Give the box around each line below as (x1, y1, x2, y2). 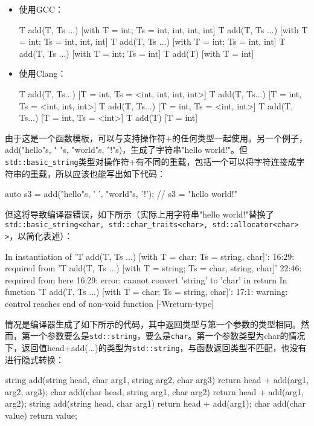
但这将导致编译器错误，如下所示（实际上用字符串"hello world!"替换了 (5, 207, 274, 220)
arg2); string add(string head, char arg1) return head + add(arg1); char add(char (5, 397, 306, 410)
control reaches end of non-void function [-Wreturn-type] (5, 297, 214, 310)
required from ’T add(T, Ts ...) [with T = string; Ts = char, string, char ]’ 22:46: (5, 262, 302, 274)
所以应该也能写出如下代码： (55, 167, 165, 179)
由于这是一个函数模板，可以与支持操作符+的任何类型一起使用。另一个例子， (5, 131, 307, 144)
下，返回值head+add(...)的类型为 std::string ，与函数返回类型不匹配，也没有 (5, 341, 307, 353)
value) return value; (5, 408, 77, 421)
